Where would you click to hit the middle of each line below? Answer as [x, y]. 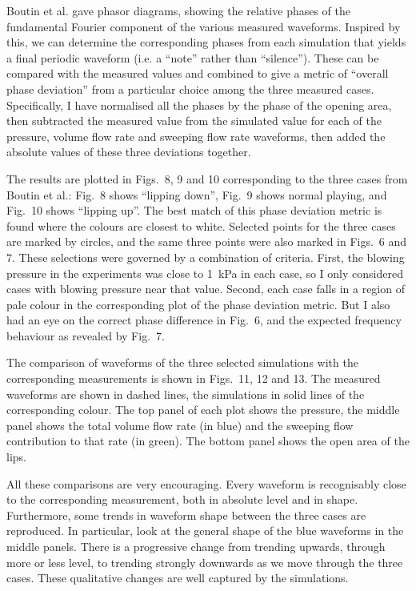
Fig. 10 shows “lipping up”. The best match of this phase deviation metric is [194, 210]
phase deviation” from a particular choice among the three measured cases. [190, 88]
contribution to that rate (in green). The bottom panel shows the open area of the [208, 441]
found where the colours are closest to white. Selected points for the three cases [201, 225]
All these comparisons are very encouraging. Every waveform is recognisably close [206, 483]
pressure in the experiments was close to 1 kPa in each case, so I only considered [205, 273]
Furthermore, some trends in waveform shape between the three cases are [186, 515]
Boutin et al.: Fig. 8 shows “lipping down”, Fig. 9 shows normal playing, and [197, 194]
